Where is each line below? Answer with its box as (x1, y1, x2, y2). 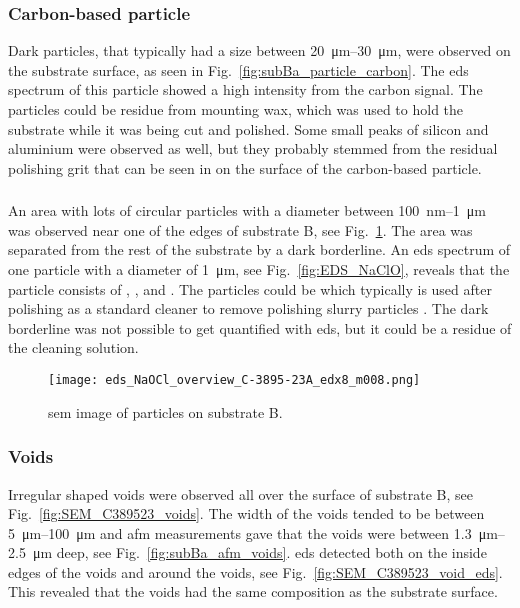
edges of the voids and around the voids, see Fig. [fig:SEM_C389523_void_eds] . (8, 561, 503, 582)
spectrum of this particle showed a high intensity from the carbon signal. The (8, 79, 483, 100)
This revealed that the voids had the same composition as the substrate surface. (8, 581, 498, 602)
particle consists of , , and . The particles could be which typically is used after (8, 278, 492, 299)
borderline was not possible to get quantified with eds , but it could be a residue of (8, 317, 512, 338)
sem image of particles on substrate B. (48, 401, 283, 422)
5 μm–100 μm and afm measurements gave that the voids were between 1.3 (8, 522, 472, 543)
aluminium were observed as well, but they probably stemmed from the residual (8, 138, 498, 159)
